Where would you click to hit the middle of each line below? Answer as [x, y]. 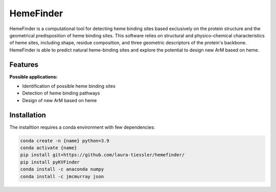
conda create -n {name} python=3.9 [65, 141]
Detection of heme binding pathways [61, 93]
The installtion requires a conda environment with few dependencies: [82, 127]
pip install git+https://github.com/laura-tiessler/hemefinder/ [102, 155]
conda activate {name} [49, 148]
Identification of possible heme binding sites [69, 86]
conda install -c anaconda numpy [62, 169]
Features [24, 65]
